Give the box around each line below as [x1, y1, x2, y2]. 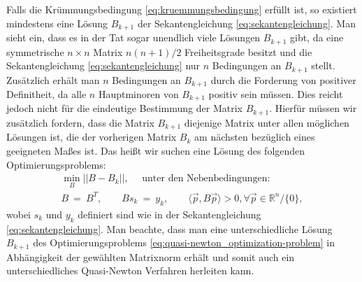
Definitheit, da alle [6, 87, 87, 101]
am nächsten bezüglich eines [194, 129, 315, 144]
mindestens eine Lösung [6, 15, 108, 30]
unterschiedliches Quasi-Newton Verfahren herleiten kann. [6, 263, 254, 278]
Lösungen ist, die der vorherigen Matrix [6, 129, 177, 144]
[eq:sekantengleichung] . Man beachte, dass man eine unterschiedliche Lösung [6, 221, 333, 236]
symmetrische [6, 44, 64, 59]
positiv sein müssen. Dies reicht [208, 87, 343, 101]
